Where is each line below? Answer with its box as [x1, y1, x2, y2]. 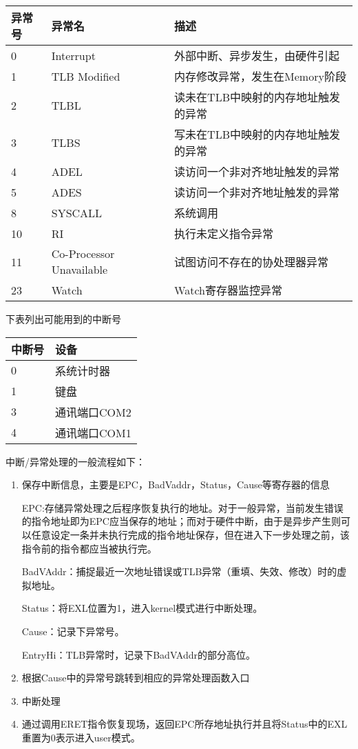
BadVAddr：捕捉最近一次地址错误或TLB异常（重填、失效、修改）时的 [21, 564, 337, 579]
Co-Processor [51, 246, 115, 261]
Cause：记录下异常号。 [21, 623, 125, 638]
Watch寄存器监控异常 [174, 282, 282, 298]
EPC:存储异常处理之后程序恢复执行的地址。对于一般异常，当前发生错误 [21, 500, 344, 515]
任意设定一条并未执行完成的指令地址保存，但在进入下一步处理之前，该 [31, 527, 350, 541]
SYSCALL [51, 204, 103, 221]
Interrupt [51, 47, 96, 63]
